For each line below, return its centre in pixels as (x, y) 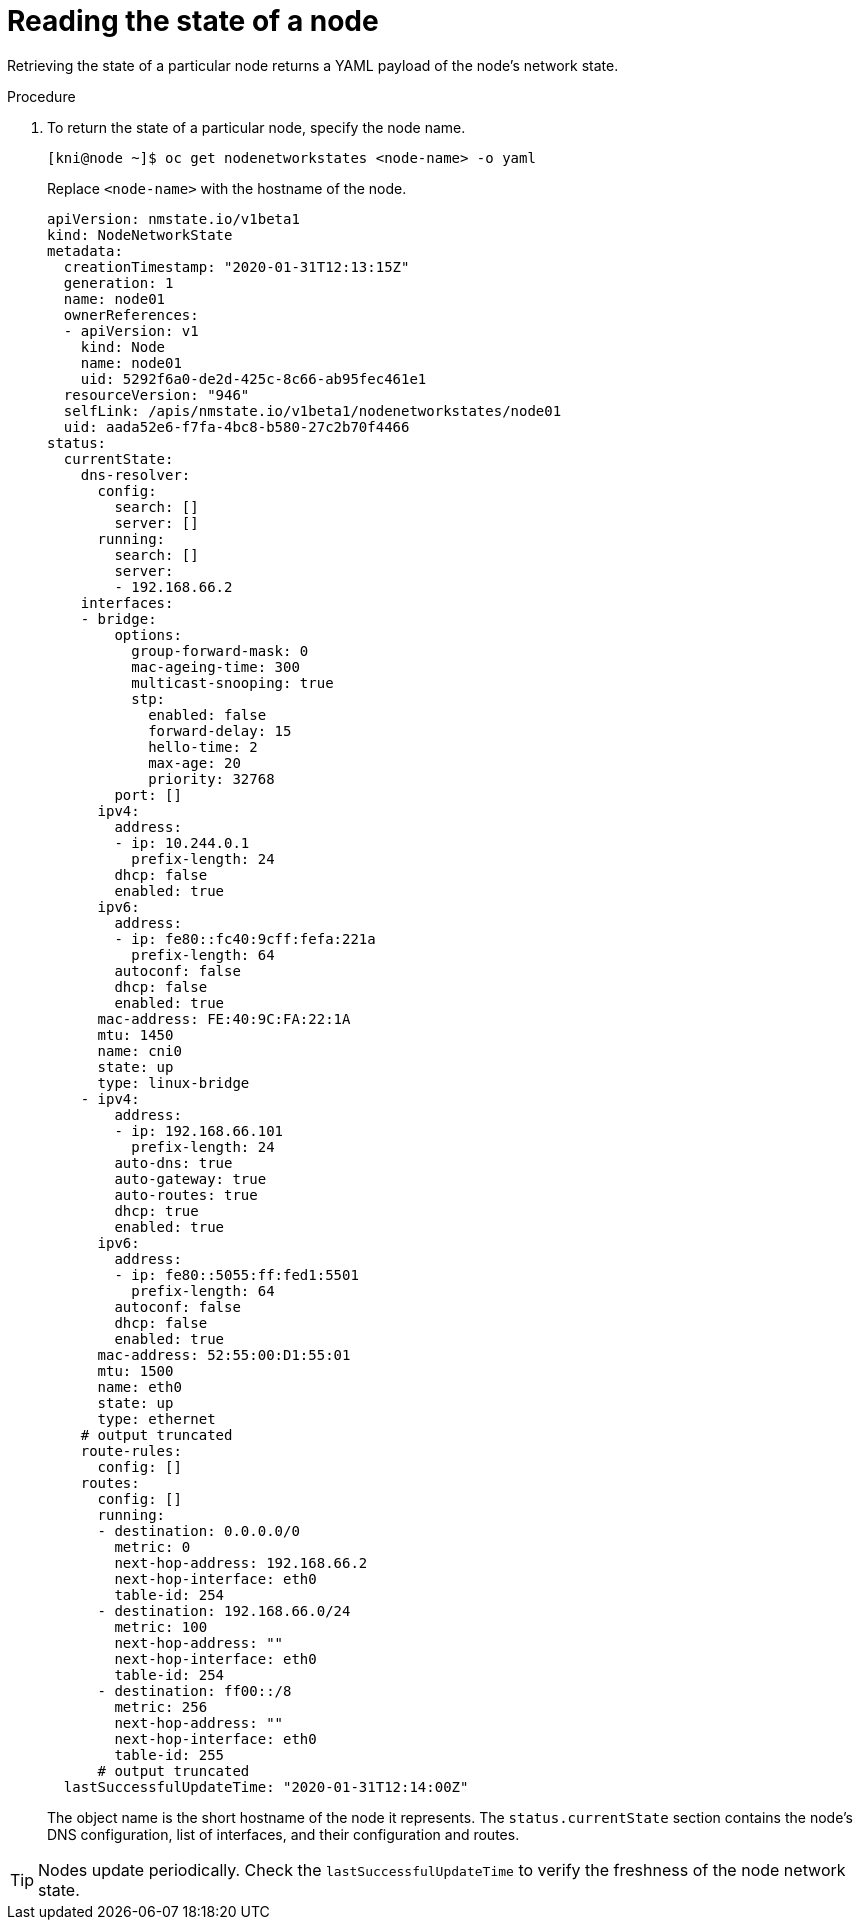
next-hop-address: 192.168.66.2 (241, 1562)
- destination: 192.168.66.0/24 (224, 1610)
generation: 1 (118, 282)
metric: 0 (152, 1546)
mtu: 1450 (135, 1034)
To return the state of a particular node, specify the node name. (256, 127)
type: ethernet (156, 1418)
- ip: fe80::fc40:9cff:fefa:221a (245, 938)
